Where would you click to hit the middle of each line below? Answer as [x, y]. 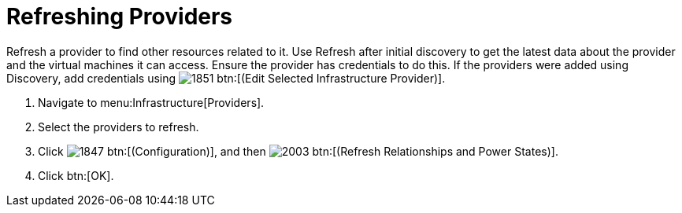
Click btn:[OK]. [76, 175]
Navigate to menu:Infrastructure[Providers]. [151, 102]
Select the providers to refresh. [119, 127]
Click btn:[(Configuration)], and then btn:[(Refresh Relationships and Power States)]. [298, 151]
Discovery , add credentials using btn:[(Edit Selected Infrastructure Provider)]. [226, 78]
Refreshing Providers [120, 17]
